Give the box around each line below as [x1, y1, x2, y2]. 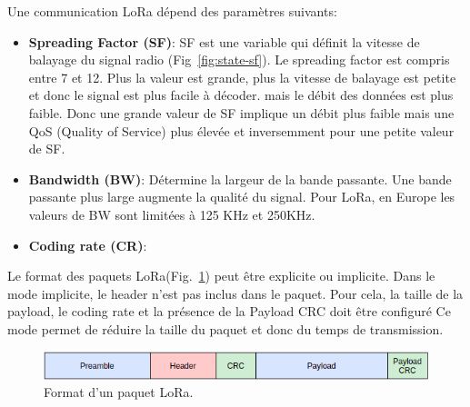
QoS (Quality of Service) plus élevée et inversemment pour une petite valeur [28, 121, 455, 140]
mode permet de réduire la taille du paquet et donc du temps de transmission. [7, 319, 444, 338]
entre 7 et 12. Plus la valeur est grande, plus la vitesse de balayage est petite [28, 67, 456, 86]
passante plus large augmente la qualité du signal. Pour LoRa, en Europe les [28, 187, 455, 206]
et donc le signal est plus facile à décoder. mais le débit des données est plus [28, 85, 454, 104]
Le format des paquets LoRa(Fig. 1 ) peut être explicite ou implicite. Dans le [7, 266, 435, 285]
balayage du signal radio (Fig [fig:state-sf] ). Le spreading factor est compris [28, 50, 450, 69]
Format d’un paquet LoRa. [44, 382, 194, 402]
